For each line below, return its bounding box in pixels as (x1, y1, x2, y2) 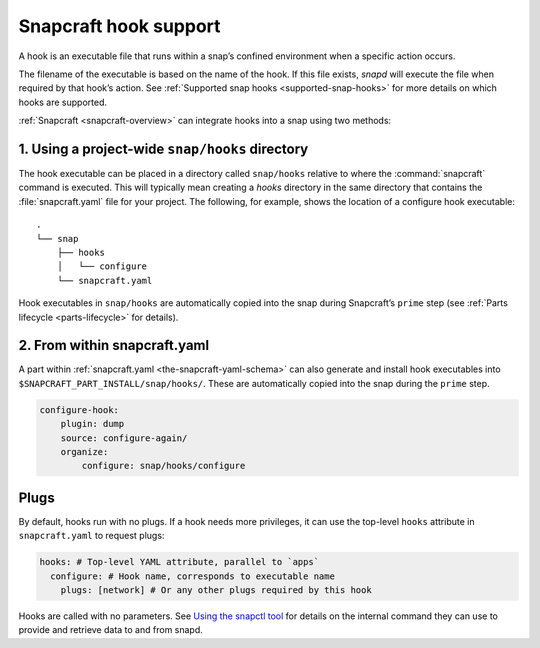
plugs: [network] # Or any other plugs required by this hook (60, 585, 372, 596)
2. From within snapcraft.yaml (18, 337, 210, 354)
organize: (60, 446, 109, 457)
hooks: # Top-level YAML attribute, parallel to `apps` (39, 556, 320, 568)
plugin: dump (60, 418, 125, 430)
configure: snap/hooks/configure (81, 460, 246, 472)
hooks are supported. (18, 96, 107, 108)
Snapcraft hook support (18, 15, 221, 37)
